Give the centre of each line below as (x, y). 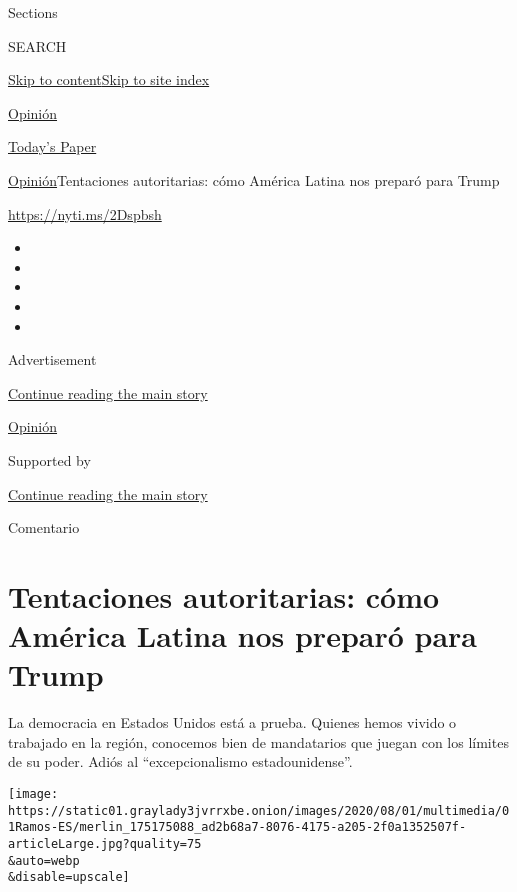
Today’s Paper (52, 146)
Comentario (44, 527)
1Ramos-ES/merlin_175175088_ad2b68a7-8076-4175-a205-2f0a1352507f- (237, 827)
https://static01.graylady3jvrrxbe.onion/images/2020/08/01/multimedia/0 (259, 810)
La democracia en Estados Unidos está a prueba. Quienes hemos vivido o (232, 722)
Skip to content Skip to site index (109, 79)
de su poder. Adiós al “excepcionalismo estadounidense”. (180, 761)
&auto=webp (44, 860)
